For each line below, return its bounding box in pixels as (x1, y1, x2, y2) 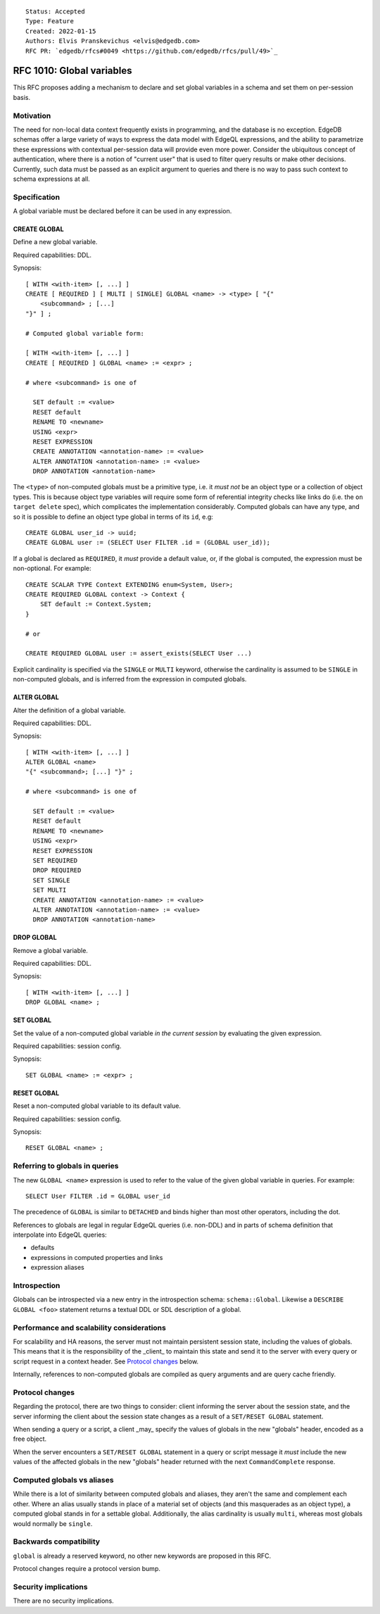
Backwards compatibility (13, 1537, 101, 1546)
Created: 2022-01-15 (25, 27, 96, 35)
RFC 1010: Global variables (13, 65, 132, 77)
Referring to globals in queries (13, 1161, 119, 1171)
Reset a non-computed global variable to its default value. (13, 1102, 181, 1110)
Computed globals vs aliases (13, 1475, 114, 1484)
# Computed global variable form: (25, 329, 144, 337)
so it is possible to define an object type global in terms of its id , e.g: (13, 512, 214, 521)
